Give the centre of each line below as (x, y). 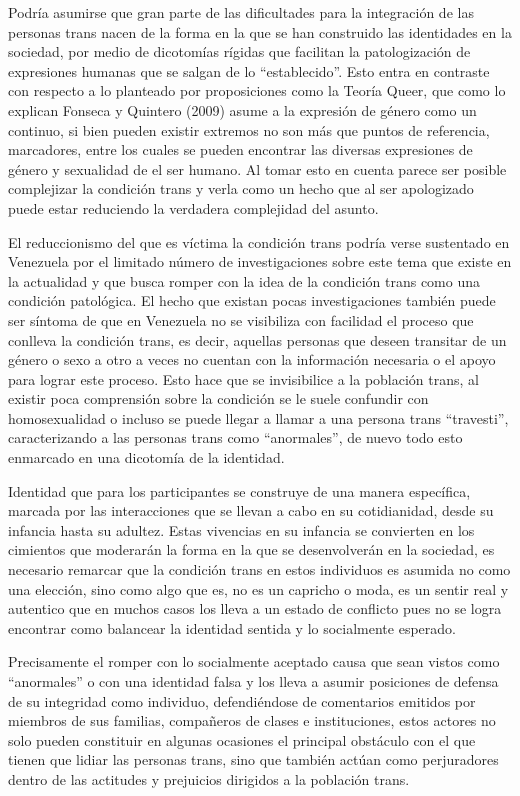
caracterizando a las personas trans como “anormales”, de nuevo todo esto (235, 437)
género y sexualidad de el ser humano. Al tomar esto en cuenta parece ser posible (257, 168)
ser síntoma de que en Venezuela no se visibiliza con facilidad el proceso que (241, 319)
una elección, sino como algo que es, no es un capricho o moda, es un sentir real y (258, 588)
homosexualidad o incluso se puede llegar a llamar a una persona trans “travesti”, (258, 417)
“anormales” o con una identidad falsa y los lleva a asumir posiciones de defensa (253, 681)
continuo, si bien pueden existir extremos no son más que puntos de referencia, (249, 129)
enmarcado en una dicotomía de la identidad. (146, 457)
